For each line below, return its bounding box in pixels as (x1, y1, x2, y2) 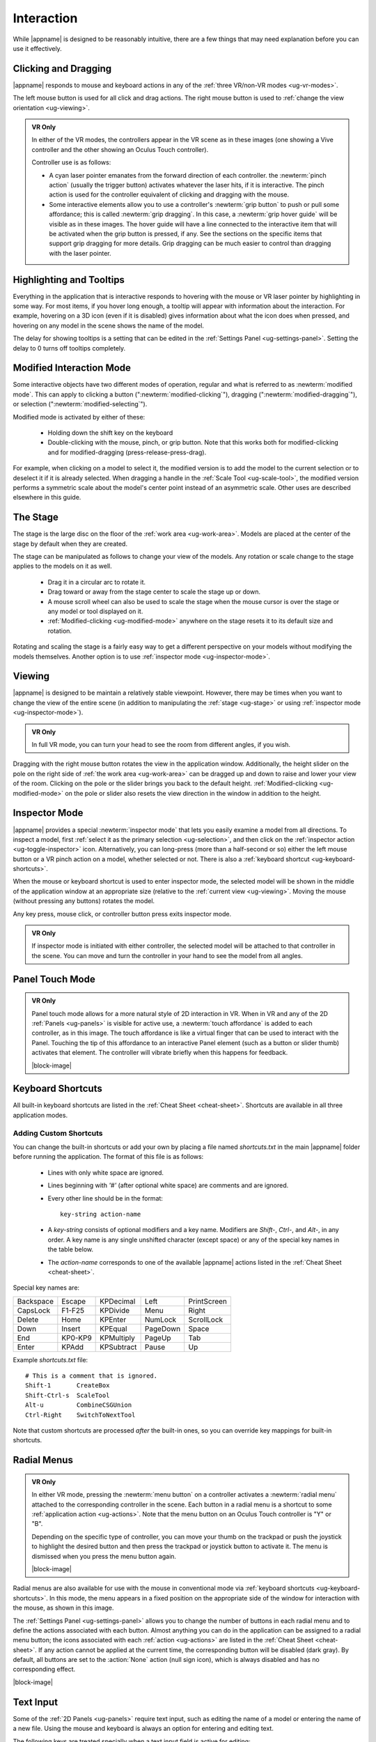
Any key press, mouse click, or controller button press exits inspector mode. (13, 909, 232, 918)
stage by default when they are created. (13, 539, 128, 548)
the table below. (47, 1245, 94, 1254)
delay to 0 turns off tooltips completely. (13, 344, 126, 352)
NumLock (144, 1314, 177, 1324)
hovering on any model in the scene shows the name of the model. (13, 321, 205, 330)
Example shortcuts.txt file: (13, 1355, 88, 1364)
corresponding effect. (13, 1665, 76, 1674)
